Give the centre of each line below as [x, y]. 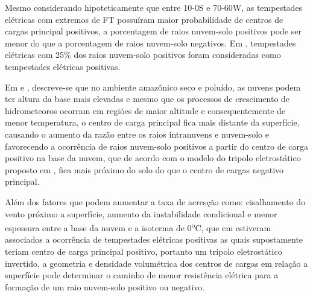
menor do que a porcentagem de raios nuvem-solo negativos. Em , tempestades [150, 43]
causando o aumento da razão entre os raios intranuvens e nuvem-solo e [137, 134]
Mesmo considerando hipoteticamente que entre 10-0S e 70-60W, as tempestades [154, 7]
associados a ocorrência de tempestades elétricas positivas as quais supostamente [154, 239]
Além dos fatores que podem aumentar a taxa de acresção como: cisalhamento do [155, 201]
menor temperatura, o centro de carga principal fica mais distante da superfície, [152, 122]
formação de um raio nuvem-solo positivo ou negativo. [105, 286]
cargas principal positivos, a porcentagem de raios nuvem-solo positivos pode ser [153, 31]
